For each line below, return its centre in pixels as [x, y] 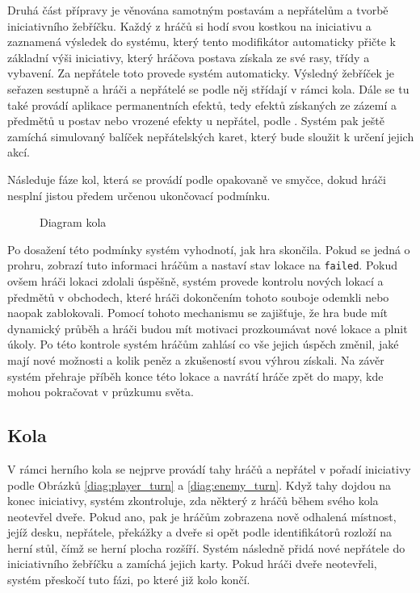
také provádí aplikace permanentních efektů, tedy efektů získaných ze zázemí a [202, 104]
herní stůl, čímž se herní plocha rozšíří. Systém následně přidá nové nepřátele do [206, 547]
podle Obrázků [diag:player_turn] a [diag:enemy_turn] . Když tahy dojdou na [199, 484]
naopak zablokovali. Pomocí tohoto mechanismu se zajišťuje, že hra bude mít [198, 313]
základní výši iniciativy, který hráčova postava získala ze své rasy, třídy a [189, 57]
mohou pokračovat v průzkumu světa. [101, 392]
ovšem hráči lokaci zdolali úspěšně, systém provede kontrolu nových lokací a [195, 280]
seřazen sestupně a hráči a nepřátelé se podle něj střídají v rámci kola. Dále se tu [208, 88]
